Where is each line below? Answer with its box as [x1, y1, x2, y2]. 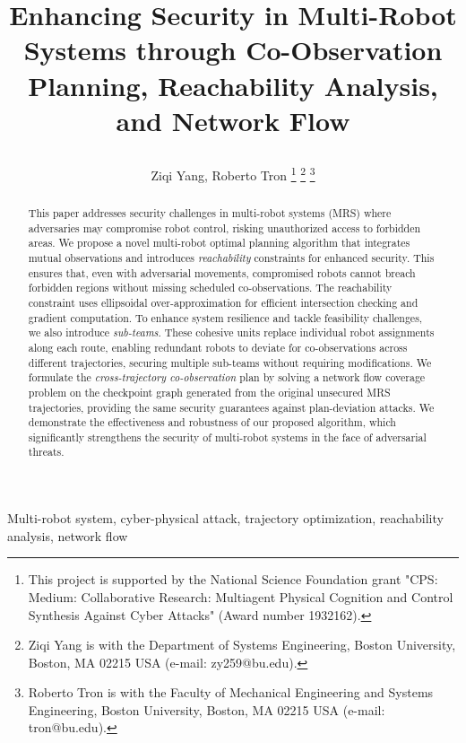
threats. [28, 444, 65, 459]
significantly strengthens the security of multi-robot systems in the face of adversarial [28, 429, 427, 444]
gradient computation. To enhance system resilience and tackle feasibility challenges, [28, 310, 423, 325]
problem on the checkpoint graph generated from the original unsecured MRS [28, 384, 391, 399]
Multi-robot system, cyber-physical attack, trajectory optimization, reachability [7, 509, 444, 528]
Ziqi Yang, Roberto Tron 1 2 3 [151, 162, 315, 184]
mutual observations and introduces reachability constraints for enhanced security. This [28, 249, 435, 265]
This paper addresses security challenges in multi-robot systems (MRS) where [28, 205, 392, 220]
